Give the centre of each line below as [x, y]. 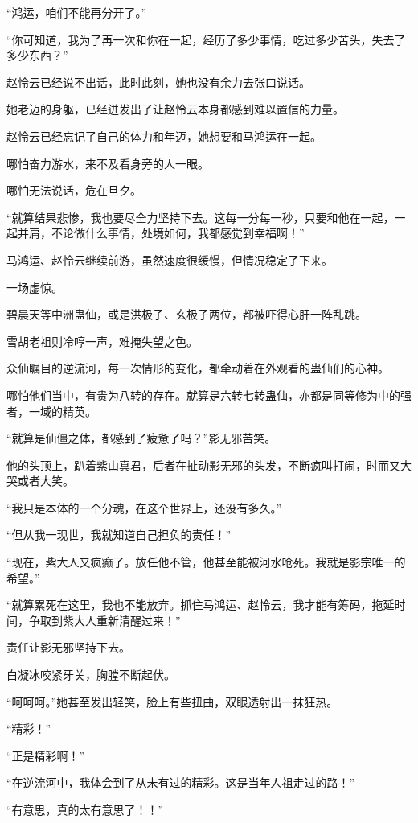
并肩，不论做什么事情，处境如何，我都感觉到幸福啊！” [161, 233]
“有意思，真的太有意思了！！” [85, 809]
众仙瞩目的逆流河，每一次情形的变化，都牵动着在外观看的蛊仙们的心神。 [198, 368]
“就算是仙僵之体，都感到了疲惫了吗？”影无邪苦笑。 [141, 438]
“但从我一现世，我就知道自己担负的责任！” [119, 535]
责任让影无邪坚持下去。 [68, 647]
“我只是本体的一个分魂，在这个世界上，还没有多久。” [144, 507]
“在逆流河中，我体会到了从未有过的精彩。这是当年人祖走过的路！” [181, 782]
